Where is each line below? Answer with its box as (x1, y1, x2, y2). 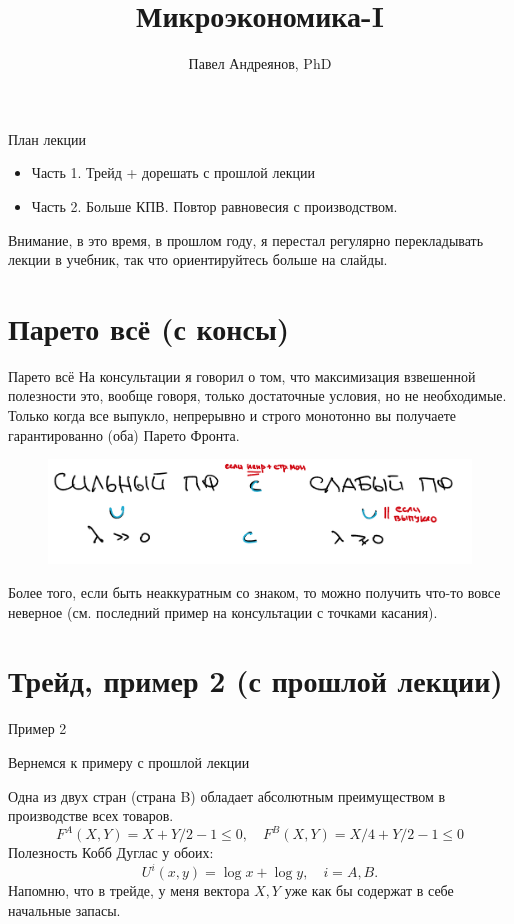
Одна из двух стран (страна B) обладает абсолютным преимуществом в (8, 785, 446, 806)
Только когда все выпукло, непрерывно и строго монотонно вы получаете (8, 405, 457, 425)
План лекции (8, 128, 86, 149)
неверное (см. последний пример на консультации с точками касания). (8, 601, 438, 622)
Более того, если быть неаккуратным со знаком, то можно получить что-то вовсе (8, 582, 501, 603)
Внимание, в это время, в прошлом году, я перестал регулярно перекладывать (8, 229, 484, 250)
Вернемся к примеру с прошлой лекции (8, 751, 250, 772)
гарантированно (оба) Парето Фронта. (8, 424, 240, 445)
